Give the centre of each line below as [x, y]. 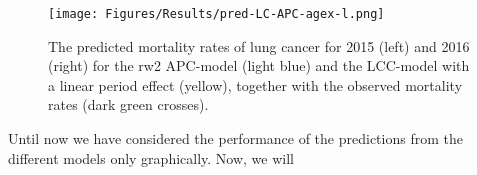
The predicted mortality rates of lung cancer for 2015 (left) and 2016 [259, 45]
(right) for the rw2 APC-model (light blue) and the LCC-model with [259, 65]
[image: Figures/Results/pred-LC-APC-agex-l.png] [216, 14]
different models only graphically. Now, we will [151, 157]
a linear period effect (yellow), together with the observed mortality [255, 84]
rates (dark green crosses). [128, 104]
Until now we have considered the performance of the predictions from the [235, 138]
